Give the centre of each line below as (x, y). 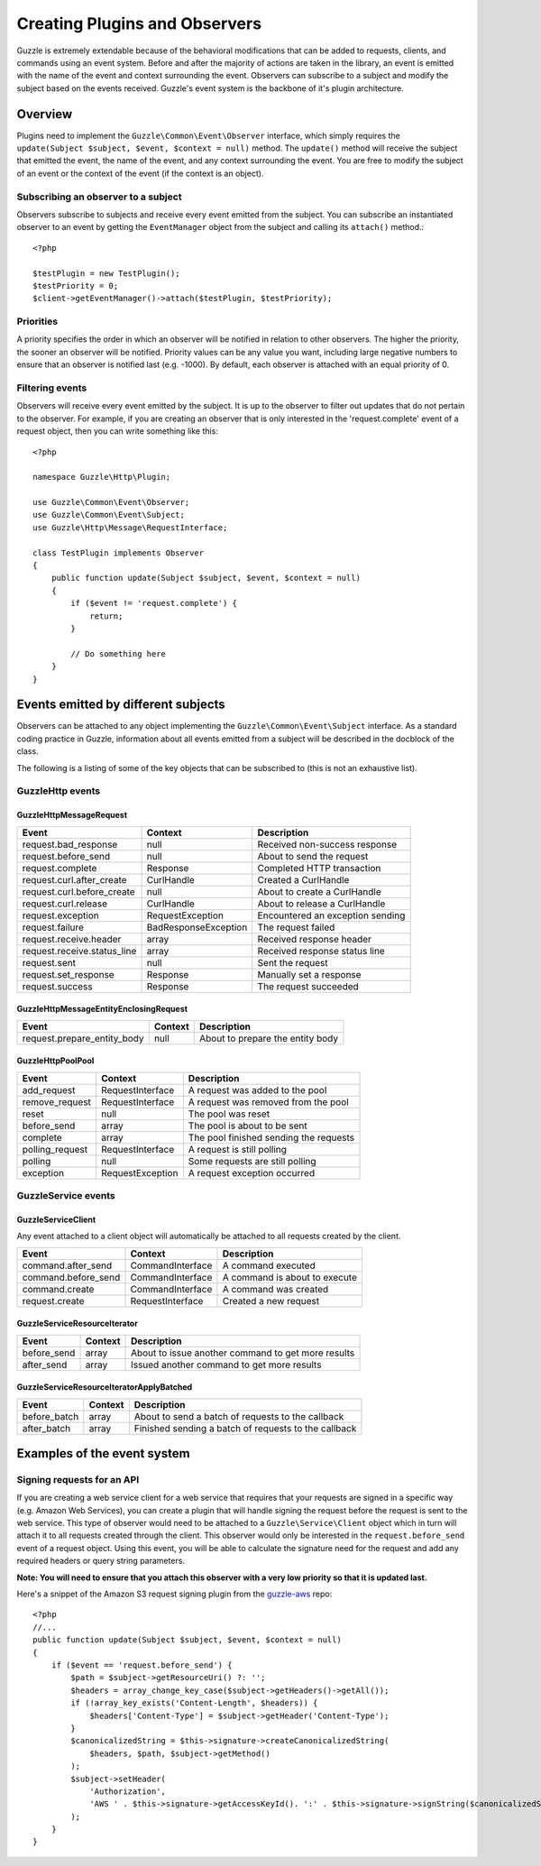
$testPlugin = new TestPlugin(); (106, 273)
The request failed (296, 927)
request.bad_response (70, 844)
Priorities (37, 322)
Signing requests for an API (78, 1479)
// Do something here (119, 653)
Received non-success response (327, 844)
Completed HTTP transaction (319, 868)
